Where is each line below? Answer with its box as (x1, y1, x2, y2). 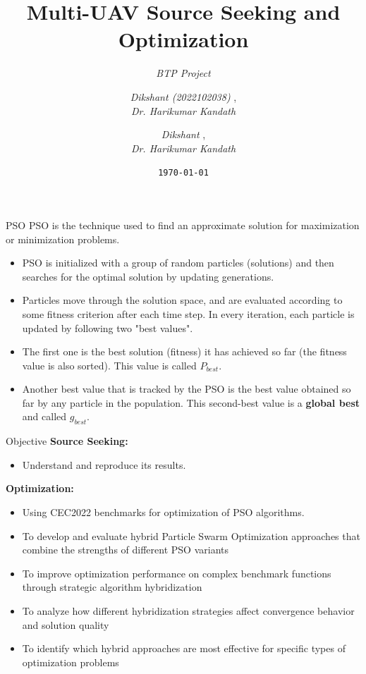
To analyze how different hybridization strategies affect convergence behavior (22, 603, 355, 618)
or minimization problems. (6, 231, 120, 246)
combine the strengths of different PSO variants (22, 542, 229, 557)
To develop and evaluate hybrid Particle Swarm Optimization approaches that (22, 528, 360, 543)
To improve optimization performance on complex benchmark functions (22, 565, 331, 580)
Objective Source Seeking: (6, 434, 128, 448)
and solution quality (22, 617, 109, 632)
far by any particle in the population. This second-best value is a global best (22, 395, 360, 410)
